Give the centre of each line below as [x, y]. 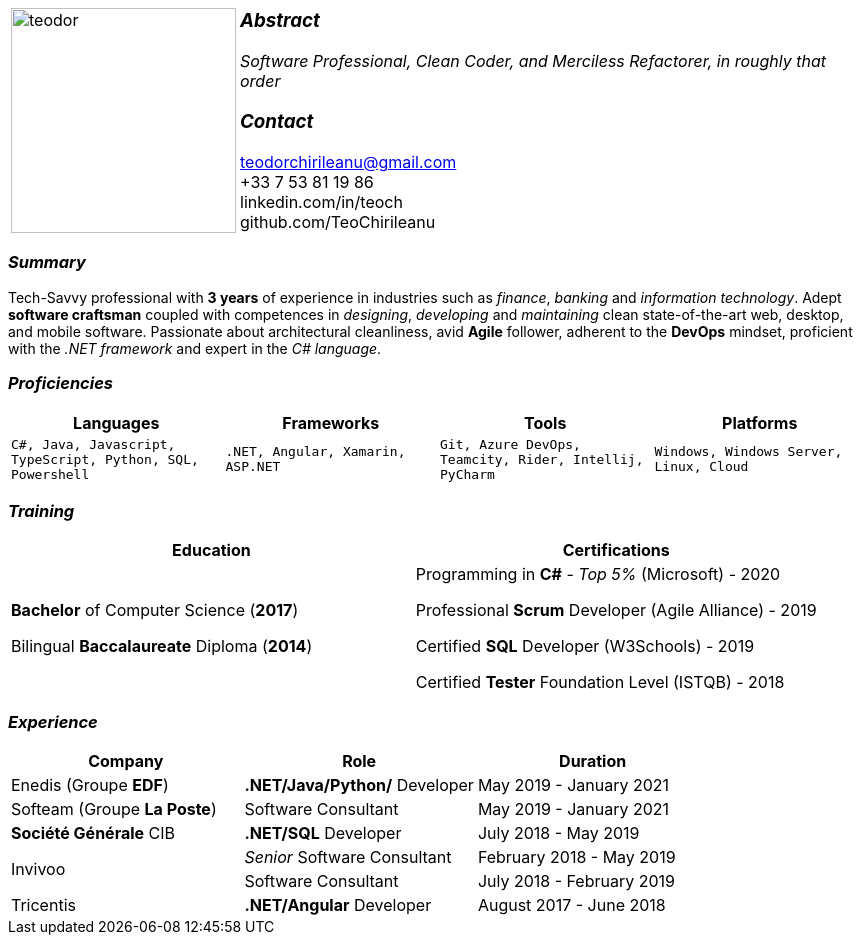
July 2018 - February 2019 [576, 881]
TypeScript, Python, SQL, [105, 459]
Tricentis [43, 905]
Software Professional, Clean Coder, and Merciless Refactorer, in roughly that [533, 61]
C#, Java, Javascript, [93, 444]
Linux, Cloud [701, 466]
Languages [116, 422]
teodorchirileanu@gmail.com [348, 161]
